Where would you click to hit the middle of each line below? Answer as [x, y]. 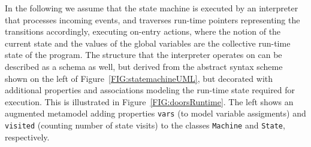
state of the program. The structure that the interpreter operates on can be [144, 55]
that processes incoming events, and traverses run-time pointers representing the [153, 19]
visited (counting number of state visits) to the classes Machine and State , [145, 125]
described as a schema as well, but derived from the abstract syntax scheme [144, 66]
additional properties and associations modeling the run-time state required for [150, 90]
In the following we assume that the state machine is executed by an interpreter [152, 8]
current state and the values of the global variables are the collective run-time [148, 43]
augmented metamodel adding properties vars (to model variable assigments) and [155, 113]
